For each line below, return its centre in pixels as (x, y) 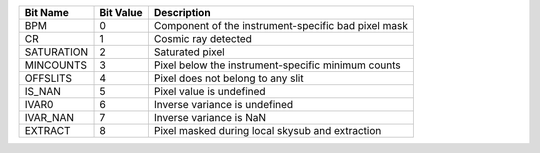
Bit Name (46, 12)
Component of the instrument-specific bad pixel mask (281, 25)
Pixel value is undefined (209, 91)
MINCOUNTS (56, 65)
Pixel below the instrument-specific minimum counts (277, 65)
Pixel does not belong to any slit (228, 78)
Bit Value (121, 12)
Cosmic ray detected (202, 38)
